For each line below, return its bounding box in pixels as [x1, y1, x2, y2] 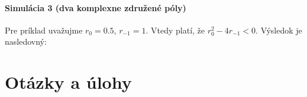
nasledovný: [5, 35, 47, 48]
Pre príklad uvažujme [5, 24, 83, 36]
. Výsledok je [256, 24, 302, 36]
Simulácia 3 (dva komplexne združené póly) [5, 1, 186, 14]
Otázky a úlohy [5, 70, 132, 94]
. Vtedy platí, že [146, 24, 205, 36]
